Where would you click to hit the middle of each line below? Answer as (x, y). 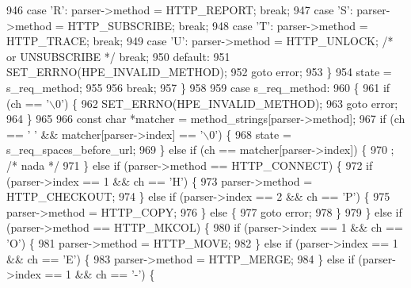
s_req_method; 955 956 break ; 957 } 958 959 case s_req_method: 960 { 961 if (198, 87)
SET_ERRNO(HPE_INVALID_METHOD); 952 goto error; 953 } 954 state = (199, 72)
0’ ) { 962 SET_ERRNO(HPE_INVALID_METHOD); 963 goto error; (227, 103)
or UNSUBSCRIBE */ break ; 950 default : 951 (118, 56)
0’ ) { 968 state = (250, 134)
